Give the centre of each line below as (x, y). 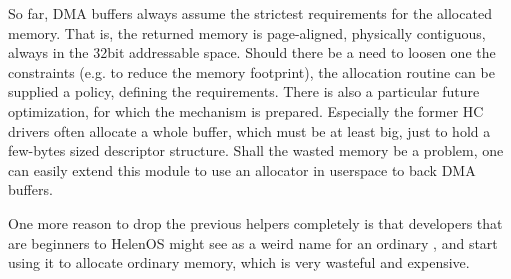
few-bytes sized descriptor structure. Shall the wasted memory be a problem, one (256, 150)
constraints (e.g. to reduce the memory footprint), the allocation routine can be (251, 71)
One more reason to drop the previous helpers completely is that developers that (255, 222)
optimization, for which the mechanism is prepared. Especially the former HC (246, 110)
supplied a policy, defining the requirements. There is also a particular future (244, 91)
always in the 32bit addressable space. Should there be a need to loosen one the (252, 52)
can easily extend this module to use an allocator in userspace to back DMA (242, 169)
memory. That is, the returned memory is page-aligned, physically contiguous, (247, 32)
